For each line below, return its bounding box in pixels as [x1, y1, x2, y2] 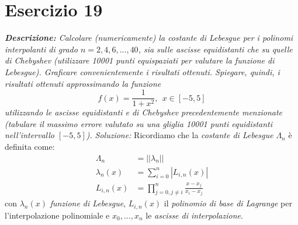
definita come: [5, 140, 55, 152]
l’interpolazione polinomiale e [5, 209, 110, 221]
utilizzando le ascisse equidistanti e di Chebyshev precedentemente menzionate [5, 106, 283, 118]
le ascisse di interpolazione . [145, 209, 243, 221]
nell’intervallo [5, 129, 55, 141]
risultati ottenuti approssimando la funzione [5, 77, 161, 89]
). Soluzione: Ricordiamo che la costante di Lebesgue [86, 129, 273, 141]
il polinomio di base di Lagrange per [164, 197, 292, 209]
